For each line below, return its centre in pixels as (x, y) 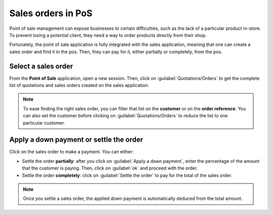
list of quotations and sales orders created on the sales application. (79, 85)
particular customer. (44, 123)
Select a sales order (41, 66)
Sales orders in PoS (51, 13)
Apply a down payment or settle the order (76, 140)
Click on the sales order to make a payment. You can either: (72, 152)
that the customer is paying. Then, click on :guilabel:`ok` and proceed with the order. (110, 168)
